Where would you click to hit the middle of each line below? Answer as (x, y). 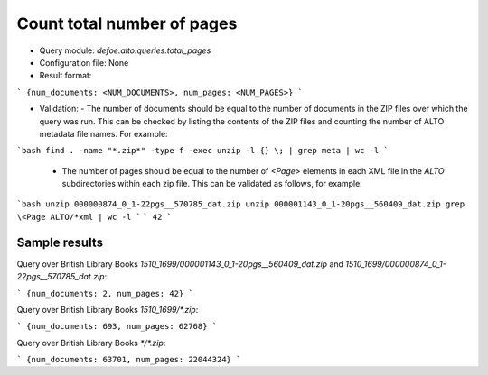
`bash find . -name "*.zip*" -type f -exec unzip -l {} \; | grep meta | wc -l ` (202, 151)
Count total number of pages (127, 23)
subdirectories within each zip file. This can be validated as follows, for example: (212, 184)
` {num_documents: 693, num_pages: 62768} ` (117, 326)
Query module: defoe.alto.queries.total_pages (125, 50)
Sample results (60, 242)
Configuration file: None (84, 62)
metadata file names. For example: (103, 133)
